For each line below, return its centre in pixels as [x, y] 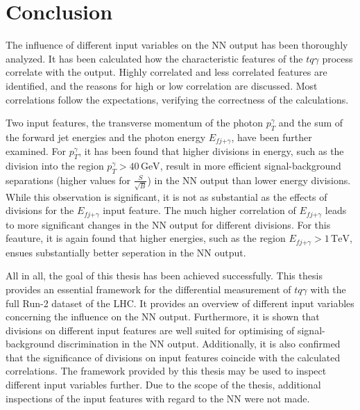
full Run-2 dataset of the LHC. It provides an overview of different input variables [180, 303]
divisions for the [40, 210]
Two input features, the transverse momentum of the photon [134, 123]
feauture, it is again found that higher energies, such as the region [146, 238]
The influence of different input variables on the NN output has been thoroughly [177, 45]
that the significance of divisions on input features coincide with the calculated [173, 357]
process [337, 58]
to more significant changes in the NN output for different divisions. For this [168, 224]
